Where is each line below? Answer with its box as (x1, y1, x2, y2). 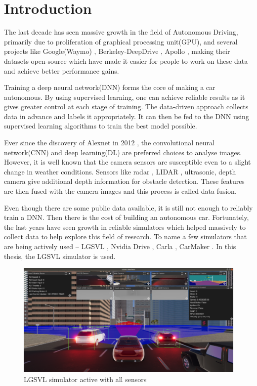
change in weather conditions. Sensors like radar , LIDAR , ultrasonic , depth (4, 166, 236, 176)
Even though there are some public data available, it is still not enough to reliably (4, 202, 253, 213)
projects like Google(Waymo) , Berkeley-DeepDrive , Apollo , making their (4, 46, 230, 56)
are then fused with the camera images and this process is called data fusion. (4, 186, 237, 196)
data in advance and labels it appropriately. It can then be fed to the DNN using (4, 111, 249, 121)
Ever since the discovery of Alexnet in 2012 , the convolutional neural (4, 137, 214, 148)
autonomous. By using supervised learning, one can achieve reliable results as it (4, 91, 245, 102)
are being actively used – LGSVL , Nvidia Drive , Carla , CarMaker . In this (4, 241, 236, 251)
